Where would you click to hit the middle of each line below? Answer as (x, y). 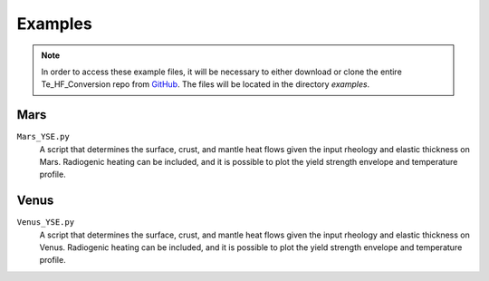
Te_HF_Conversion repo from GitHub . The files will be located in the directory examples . (206, 84)
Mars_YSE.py (43, 137)
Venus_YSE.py (46, 223)
